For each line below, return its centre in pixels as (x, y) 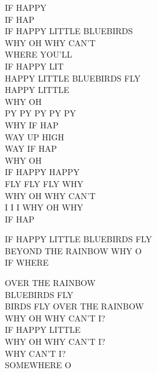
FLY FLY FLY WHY (44, 183)
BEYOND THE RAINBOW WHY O (73, 250)
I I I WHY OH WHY (44, 207)
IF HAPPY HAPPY (42, 172)
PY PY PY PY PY (40, 113)
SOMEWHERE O (38, 365)
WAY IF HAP (31, 148)
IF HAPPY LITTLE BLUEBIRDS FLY (78, 239)
